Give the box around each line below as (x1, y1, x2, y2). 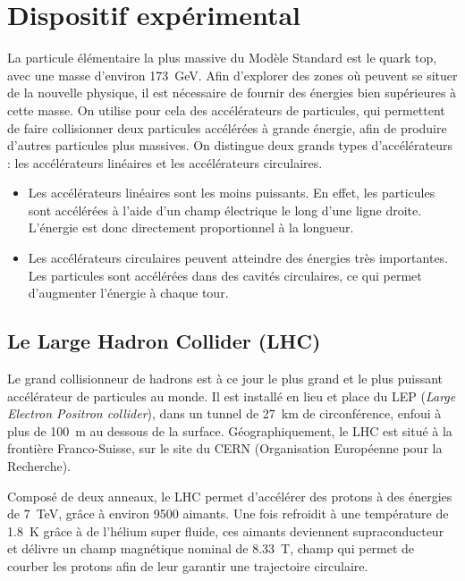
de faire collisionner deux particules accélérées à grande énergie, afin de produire (7, 118, 447, 137)
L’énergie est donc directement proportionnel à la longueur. (28, 218, 354, 237)
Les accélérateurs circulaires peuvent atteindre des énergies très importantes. (28, 248, 449, 267)
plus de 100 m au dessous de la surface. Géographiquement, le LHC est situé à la (7, 421, 452, 440)
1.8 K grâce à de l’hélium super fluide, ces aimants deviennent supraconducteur (7, 521, 444, 540)
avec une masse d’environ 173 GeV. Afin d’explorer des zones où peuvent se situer (7, 65, 458, 84)
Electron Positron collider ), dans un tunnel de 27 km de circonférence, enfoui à (7, 404, 442, 423)
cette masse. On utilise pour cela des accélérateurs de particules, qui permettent (7, 100, 445, 119)
